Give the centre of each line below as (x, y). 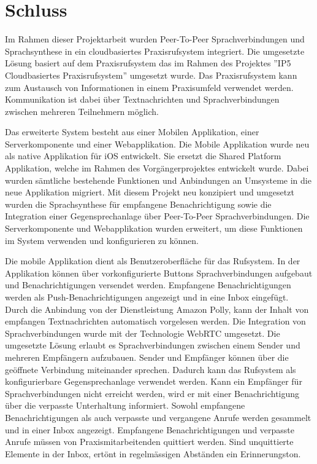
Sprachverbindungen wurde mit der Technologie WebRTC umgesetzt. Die (143, 333)
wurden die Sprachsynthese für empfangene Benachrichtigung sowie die (138, 204)
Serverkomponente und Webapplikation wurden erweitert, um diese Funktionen (154, 228)
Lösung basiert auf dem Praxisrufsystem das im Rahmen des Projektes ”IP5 (148, 63)
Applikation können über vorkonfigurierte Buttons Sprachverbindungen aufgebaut (159, 273)
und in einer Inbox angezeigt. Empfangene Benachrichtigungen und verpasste (150, 429)
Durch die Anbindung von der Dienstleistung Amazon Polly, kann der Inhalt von (157, 309)
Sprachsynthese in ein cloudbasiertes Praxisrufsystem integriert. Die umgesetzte (155, 51)
